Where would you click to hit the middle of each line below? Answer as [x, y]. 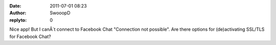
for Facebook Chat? [30, 36]
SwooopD [60, 13]
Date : [15, 6]
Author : [18, 13]
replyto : [18, 20]
